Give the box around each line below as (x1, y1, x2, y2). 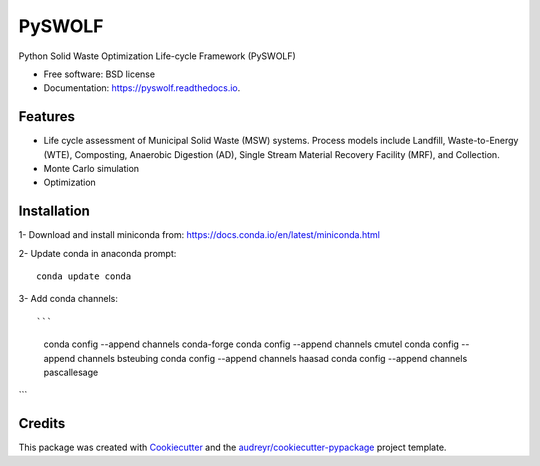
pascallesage (43, 366, 99, 379)
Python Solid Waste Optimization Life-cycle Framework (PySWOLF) (18, 50, 297, 62)
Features (18, 108, 75, 125)
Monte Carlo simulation (43, 163, 140, 175)
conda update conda (36, 271, 132, 282)
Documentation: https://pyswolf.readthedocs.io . (43, 82, 241, 94)
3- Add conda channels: (18, 293, 119, 305)
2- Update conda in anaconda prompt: (18, 247, 177, 259)
